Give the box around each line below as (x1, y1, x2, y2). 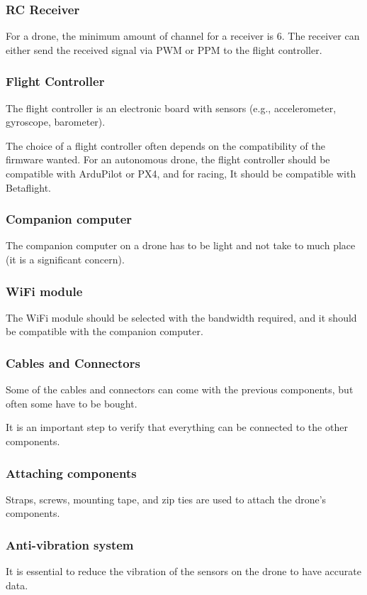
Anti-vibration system (6, 535, 134, 553)
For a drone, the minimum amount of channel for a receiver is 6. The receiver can (6, 28, 360, 43)
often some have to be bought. (6, 395, 137, 410)
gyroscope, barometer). (6, 114, 106, 129)
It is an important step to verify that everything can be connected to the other (6, 420, 348, 435)
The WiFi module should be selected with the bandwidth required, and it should (6, 310, 357, 324)
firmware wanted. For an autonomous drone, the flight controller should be (6, 152, 330, 167)
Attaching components (6, 464, 137, 481)
